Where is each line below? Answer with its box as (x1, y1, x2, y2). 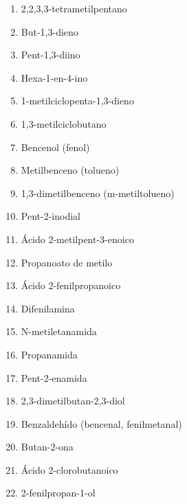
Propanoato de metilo (21, 255, 113, 269)
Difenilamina (21, 301, 75, 315)
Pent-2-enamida (21, 370, 87, 385)
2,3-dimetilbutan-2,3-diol (21, 393, 125, 408)
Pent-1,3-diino (21, 47, 80, 62)
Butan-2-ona (21, 439, 74, 454)
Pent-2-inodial (21, 209, 80, 223)
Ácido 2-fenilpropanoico (21, 278, 121, 293)
